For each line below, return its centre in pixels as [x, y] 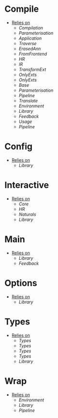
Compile [22, 9]
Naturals [28, 214]
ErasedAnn [30, 49]
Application [30, 38]
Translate [28, 100]
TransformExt [32, 69]
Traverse [28, 43]
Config [18, 147]
